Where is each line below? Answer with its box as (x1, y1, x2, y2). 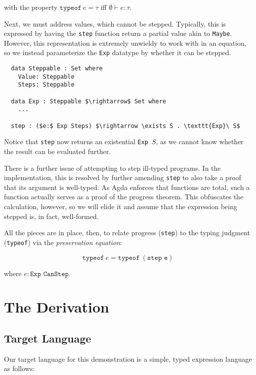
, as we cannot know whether (156, 136, 244, 147)
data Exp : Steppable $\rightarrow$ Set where (11, 97, 166, 105)
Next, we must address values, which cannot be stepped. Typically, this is (4, 18, 226, 29)
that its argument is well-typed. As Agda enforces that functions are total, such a (4, 182, 250, 192)
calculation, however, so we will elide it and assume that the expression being (4, 201, 237, 212)
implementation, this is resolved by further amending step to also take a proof (4, 172, 241, 183)
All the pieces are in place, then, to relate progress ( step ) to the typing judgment (4, 227, 250, 238)
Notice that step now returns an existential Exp (4, 136, 149, 147)
